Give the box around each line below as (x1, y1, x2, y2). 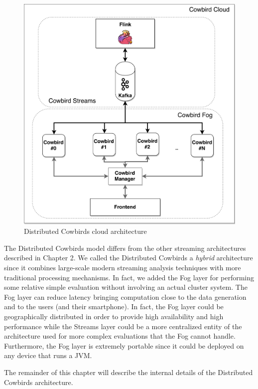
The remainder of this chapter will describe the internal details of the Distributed (4, 367, 253, 377)
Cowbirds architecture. (4, 377, 73, 387)
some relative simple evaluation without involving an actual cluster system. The (4, 282, 248, 292)
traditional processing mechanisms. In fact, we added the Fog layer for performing (4, 272, 255, 282)
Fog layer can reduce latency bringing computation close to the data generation (4, 291, 247, 302)
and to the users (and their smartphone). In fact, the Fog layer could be (4, 301, 224, 312)
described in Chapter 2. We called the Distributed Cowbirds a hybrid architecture (4, 252, 253, 263)
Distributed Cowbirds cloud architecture (24, 226, 147, 236)
